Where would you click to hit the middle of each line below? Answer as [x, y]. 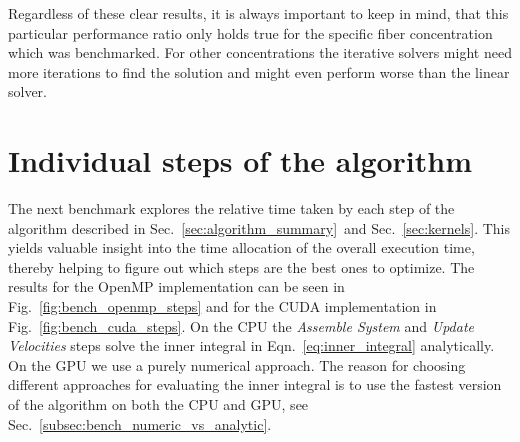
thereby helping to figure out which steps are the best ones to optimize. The [241, 266]
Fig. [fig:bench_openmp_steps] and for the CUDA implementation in [222, 306]
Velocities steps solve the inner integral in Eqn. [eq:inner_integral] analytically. [251, 345]
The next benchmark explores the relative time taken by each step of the [231, 208]
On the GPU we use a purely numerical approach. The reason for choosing [237, 364]
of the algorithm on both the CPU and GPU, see [158, 404]
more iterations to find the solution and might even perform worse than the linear [259, 71]
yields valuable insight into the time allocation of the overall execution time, [241, 247]
